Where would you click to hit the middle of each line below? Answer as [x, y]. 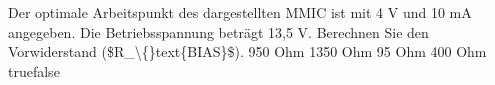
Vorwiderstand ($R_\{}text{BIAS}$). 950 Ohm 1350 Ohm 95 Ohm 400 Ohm [247, 51]
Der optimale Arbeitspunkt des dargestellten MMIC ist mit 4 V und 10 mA [240, 12]
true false [34, 70]
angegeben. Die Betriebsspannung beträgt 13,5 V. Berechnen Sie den [218, 31]
